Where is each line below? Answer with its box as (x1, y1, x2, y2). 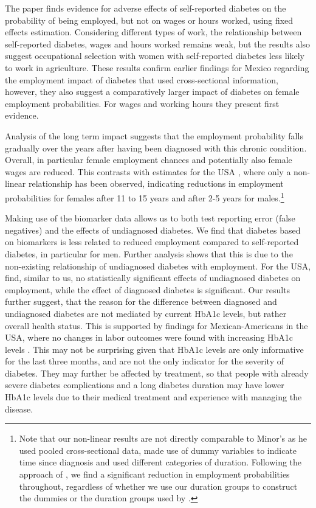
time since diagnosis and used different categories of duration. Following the (19, 456, 302, 468)
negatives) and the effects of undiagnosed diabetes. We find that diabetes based (5, 223, 301, 236)
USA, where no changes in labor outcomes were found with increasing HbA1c (5, 331, 294, 344)
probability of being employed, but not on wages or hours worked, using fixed (5, 13, 294, 26)
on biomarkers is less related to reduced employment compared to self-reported (5, 235, 299, 248)
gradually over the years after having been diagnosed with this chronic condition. (5, 141, 307, 154)
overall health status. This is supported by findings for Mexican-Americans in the (5, 319, 308, 332)
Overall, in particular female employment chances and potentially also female (5, 153, 292, 166)
